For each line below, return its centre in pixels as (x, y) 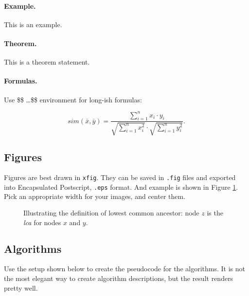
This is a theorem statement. (47, 62)
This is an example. (33, 24)
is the (215, 213)
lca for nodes (42, 222)
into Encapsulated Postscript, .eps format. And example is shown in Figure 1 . (121, 187)
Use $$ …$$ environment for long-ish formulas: (73, 99)
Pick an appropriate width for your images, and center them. (95, 196)
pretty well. (21, 288)
